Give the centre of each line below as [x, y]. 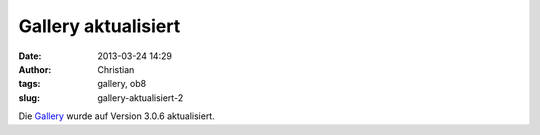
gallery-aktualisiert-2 [140, 97]
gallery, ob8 [122, 84]
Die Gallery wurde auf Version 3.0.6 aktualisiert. [116, 116]
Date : [30, 56]
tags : [29, 84]
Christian [116, 69]
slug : [29, 97]
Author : [35, 69]
